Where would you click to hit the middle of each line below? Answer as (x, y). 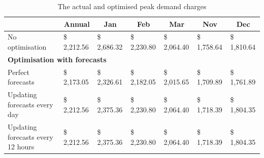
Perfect (19, 72)
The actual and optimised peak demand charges (132, 6)
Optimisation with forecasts (57, 59)
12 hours (21, 147)
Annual (77, 24)
